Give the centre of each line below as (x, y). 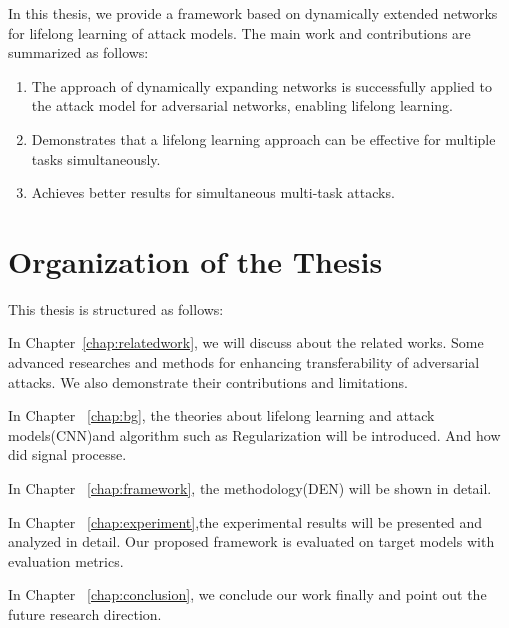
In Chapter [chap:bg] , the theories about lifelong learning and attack (221, 415)
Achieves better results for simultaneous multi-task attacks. (213, 192)
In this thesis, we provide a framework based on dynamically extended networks (253, 13)
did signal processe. (67, 454)
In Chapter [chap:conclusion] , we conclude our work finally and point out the (247, 594)
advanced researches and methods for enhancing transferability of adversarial (244, 362)
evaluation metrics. (66, 560)
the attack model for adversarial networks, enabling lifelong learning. (242, 105)
